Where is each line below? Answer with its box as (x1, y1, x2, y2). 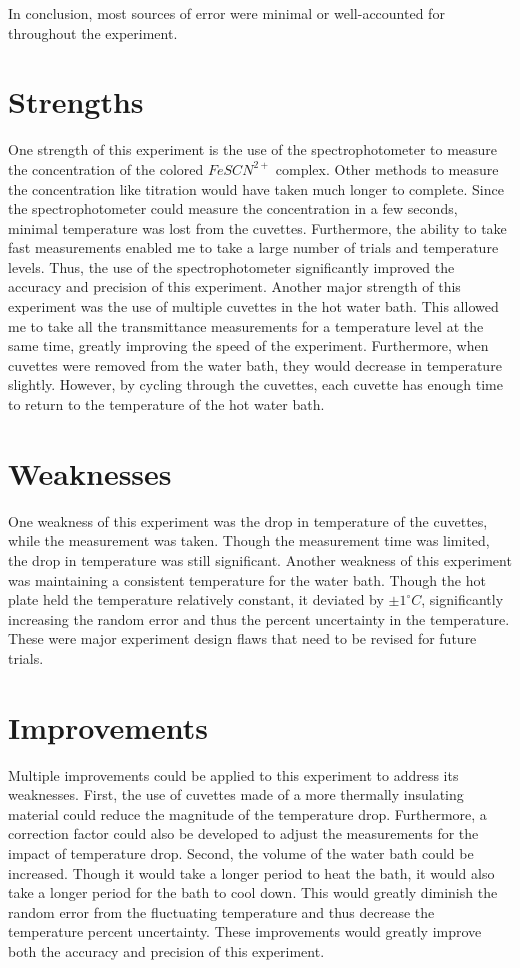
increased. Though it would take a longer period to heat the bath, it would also (8, 862, 495, 883)
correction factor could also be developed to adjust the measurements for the (8, 823, 479, 844)
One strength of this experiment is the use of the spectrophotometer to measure (8, 139, 498, 160)
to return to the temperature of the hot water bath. (8, 394, 325, 415)
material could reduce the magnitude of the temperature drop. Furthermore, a (8, 803, 487, 824)
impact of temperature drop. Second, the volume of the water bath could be (8, 843, 474, 863)
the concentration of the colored (8, 158, 204, 179)
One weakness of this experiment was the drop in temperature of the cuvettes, (8, 510, 488, 531)
